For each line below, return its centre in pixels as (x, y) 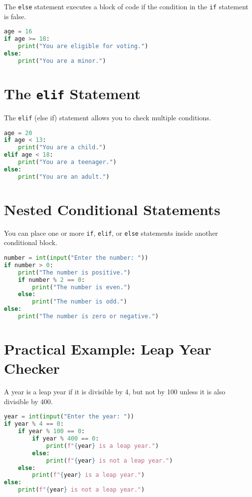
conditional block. (31, 242)
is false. (15, 16)
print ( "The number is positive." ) (74, 272)
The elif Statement (72, 93)
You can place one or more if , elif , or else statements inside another (111, 233)
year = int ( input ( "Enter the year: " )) (69, 417)
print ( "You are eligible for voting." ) (83, 46)
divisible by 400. (28, 401)
